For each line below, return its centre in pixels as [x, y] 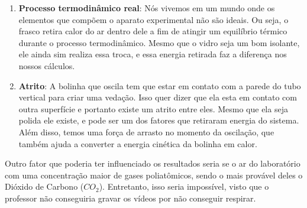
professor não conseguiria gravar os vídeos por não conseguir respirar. [130, 198]
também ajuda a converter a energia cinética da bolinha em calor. [138, 143]
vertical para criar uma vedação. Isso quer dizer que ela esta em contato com [158, 97]
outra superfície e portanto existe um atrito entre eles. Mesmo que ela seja [153, 108]
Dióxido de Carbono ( [44, 186]
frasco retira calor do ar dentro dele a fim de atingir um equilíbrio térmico [153, 31]
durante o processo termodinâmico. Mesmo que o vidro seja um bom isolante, [159, 42]
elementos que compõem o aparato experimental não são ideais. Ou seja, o [153, 19]
